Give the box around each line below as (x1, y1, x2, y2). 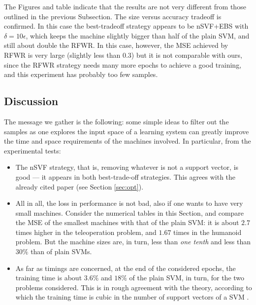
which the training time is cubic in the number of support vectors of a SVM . (15, 292, 249, 302)
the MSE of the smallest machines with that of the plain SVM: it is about (15, 217, 239, 228)
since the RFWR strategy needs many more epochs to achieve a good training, (4, 59, 242, 70)
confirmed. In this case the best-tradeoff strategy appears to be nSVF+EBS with (4, 21, 249, 31)
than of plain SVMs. (31, 246, 92, 257)
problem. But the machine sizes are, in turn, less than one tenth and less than (15, 236, 251, 247)
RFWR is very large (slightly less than (4, 49, 121, 60)
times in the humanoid (173, 227, 242, 237)
